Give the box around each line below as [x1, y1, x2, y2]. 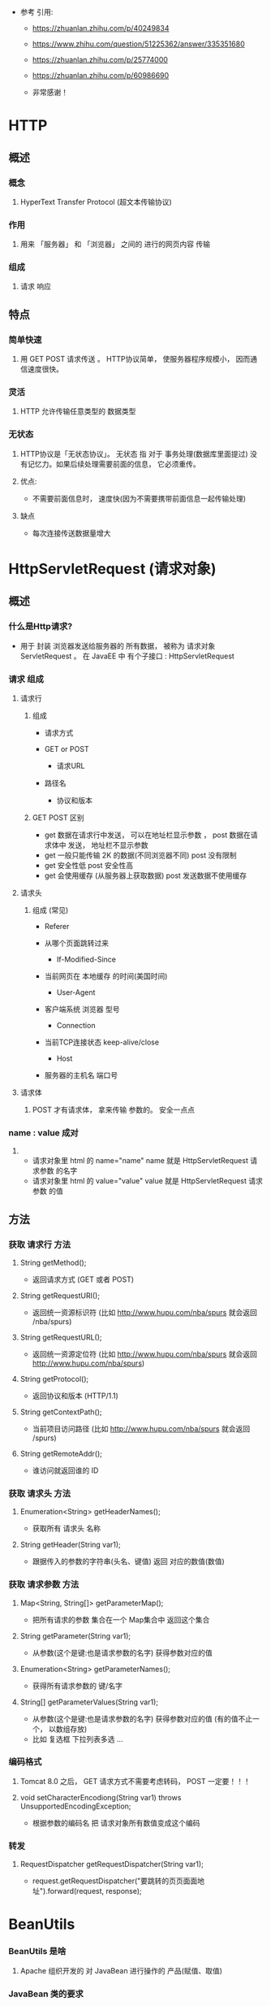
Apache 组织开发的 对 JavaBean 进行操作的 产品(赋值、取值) [19, 1965, 223, 1975]
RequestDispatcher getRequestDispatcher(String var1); [19, 1860, 204, 1869]
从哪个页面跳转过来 [44, 938, 110, 948]
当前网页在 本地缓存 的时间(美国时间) [44, 970, 168, 981]
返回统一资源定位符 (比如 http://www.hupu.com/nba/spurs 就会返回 [32, 1348, 257, 1359]
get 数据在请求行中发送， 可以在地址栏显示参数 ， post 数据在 [44, 830, 252, 840]
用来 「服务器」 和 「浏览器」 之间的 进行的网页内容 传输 [19, 239, 211, 250]
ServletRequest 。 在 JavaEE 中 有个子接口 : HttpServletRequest [19, 651, 235, 661]
